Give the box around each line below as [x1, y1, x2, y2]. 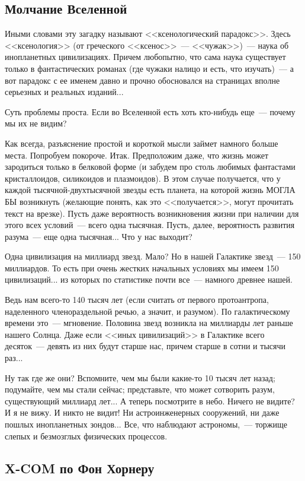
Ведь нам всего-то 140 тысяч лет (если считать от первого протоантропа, [5, 293, 269, 306]
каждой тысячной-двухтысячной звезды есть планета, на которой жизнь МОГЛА [5, 183, 296, 196]
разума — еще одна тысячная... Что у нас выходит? [5, 230, 192, 242]
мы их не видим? [5, 117, 67, 129]
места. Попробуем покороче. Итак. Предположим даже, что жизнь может [5, 148, 269, 161]
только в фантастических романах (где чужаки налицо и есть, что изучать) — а [5, 62, 294, 74]
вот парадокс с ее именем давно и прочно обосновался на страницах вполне [5, 74, 280, 86]
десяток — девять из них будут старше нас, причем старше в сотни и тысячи [5, 340, 285, 352]
